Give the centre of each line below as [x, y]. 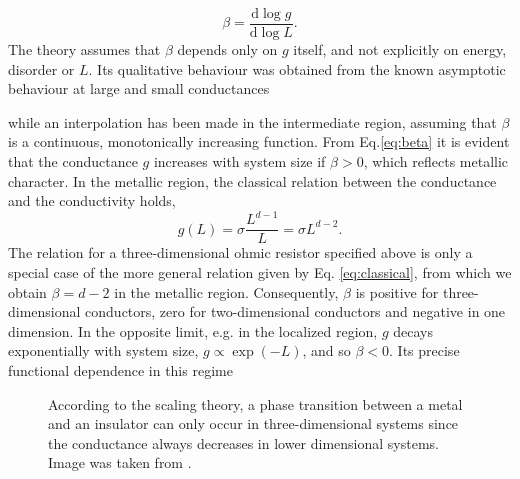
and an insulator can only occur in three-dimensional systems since [253, 423]
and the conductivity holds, [92, 200]
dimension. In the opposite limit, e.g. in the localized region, [193, 330]
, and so [326, 350]
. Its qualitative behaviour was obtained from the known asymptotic [297, 68]
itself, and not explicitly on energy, [400, 49]
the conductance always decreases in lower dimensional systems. [243, 442]
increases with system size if [239, 161]
